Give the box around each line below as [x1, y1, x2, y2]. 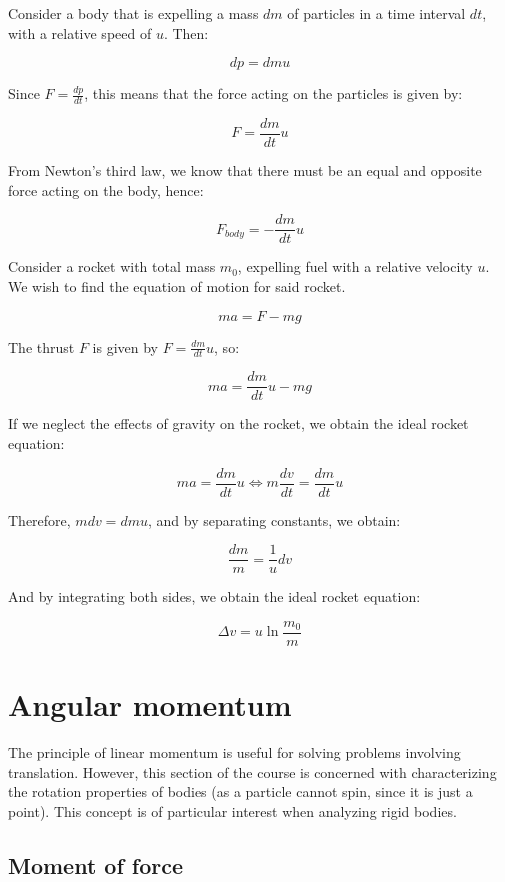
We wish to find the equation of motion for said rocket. [8, 275, 346, 296]
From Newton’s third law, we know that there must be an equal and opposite [8, 160, 482, 181]
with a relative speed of [8, 22, 152, 43]
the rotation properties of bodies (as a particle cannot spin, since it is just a [8, 781, 473, 802]
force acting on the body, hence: [8, 179, 204, 200]
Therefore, [8, 509, 71, 530]
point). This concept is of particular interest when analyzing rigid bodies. [8, 800, 457, 821]
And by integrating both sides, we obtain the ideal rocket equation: [8, 586, 421, 607]
